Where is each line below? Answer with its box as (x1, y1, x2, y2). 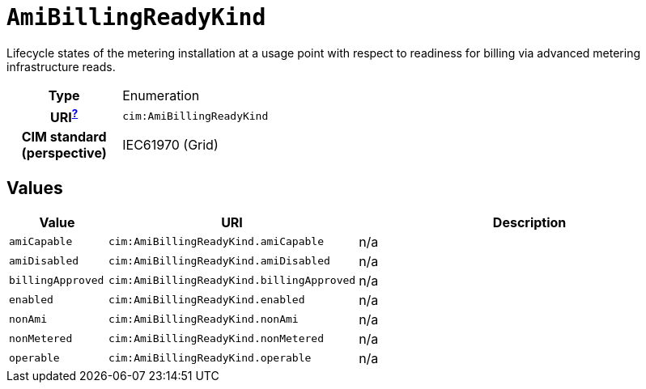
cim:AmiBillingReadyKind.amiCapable (108, 235, 324, 248)
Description (492, 214, 567, 230)
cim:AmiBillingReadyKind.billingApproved (108, 274, 356, 287)
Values (6, 177, 63, 198)
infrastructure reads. (6, 59, 116, 74)
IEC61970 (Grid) (122, 137, 219, 154)
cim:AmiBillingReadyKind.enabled (108, 294, 305, 307)
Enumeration (122, 87, 200, 104)
